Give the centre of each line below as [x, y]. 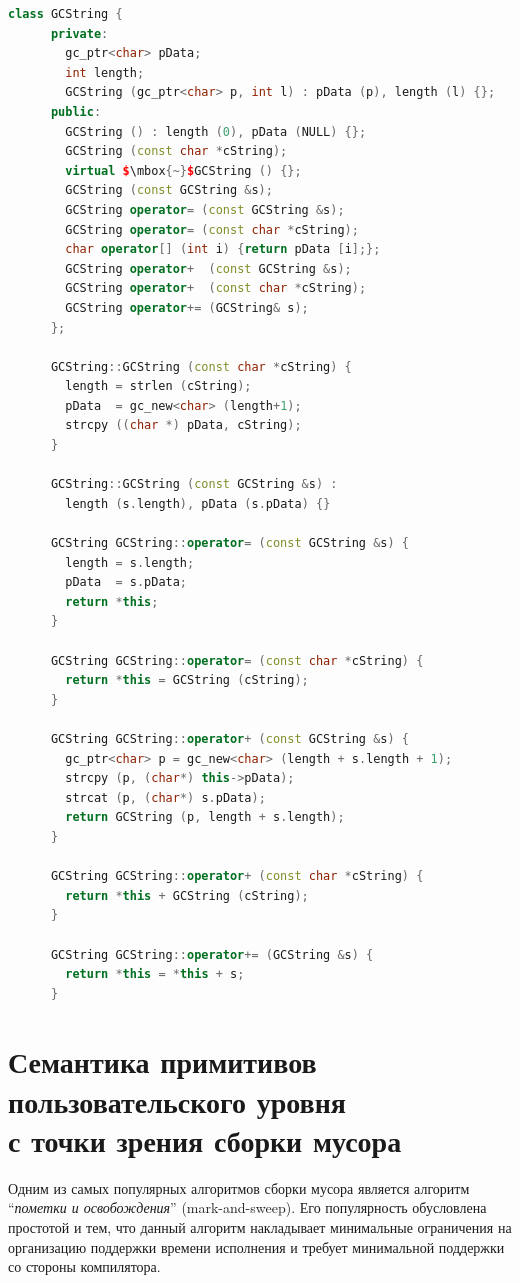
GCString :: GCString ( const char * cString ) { [201, 366]
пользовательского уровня [177, 1100]
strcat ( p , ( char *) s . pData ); [165, 797]
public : [76, 111]
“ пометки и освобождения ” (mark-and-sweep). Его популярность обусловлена [247, 1207]
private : [79, 33]
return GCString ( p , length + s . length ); [205, 817]
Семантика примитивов [162, 1061]
